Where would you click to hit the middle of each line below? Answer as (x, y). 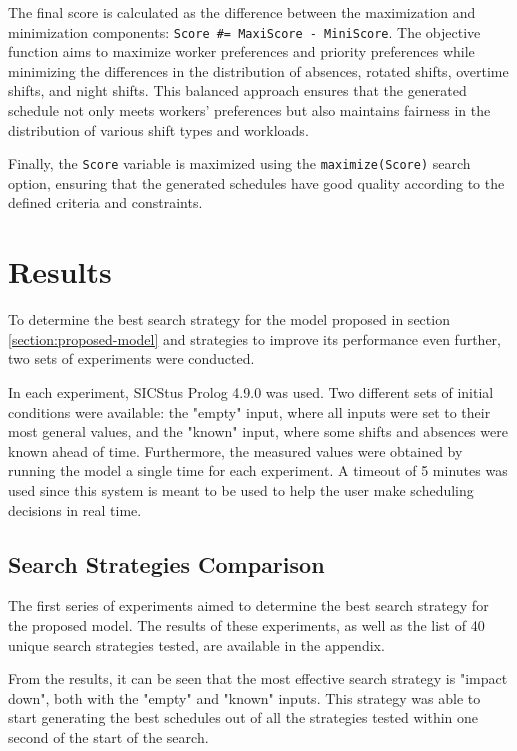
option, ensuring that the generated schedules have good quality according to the (256, 182)
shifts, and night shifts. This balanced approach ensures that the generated (237, 90)
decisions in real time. (75, 509)
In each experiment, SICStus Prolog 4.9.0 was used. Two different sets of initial (251, 391)
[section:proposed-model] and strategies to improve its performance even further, (255, 338)
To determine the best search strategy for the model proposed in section (229, 319)
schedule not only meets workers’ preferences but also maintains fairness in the (249, 110)
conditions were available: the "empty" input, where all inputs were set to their (249, 411)
